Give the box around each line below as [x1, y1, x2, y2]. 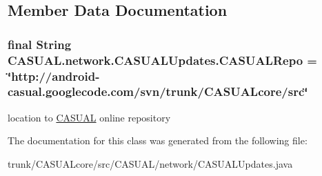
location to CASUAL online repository [8, 110, 171, 124]
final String [8, 35, 72, 52]
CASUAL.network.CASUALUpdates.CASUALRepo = [8, 51, 317, 68]
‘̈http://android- [8, 67, 100, 84]
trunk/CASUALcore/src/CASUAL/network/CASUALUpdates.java [8, 156, 293, 170]
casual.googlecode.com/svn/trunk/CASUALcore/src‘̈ [8, 83, 308, 100]
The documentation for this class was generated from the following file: [8, 133, 308, 148]
